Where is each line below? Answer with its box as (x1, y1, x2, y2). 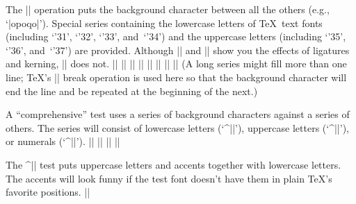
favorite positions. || (6, 185, 90, 199)
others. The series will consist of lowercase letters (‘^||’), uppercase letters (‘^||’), (6, 120, 349, 135)
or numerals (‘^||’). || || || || (6, 134, 120, 148)
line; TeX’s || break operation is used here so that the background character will (6, 69, 347, 84)
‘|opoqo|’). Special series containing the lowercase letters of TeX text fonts (6, 15, 323, 30)
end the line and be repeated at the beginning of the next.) (6, 83, 258, 98)
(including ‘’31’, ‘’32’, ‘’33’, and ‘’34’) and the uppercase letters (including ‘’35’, (6, 29, 346, 44)
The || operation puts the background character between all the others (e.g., (6, 2, 330, 16)
